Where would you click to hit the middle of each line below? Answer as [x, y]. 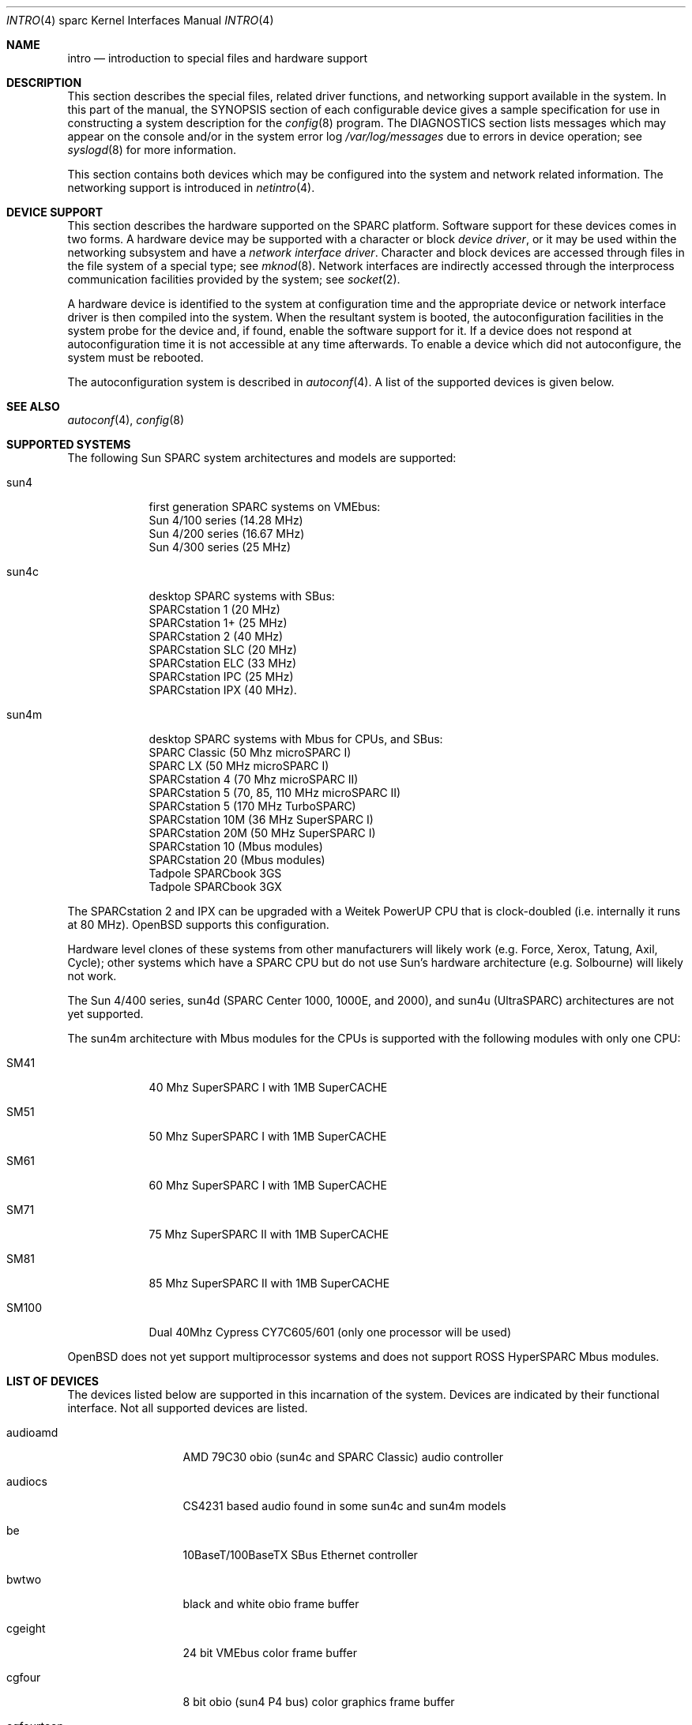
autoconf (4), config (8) [126, 420]
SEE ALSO [33, 406]
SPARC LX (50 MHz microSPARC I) [239, 766]
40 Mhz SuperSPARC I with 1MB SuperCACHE [268, 1087]
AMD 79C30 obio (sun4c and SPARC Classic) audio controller [343, 1457]
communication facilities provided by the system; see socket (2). [234, 279]
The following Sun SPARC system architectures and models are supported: [262, 458]
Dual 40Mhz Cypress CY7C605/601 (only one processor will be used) [330, 1332]
